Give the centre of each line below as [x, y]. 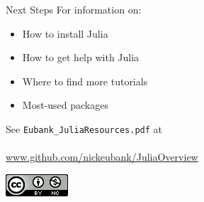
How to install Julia [65, 33]
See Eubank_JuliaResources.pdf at [84, 128]
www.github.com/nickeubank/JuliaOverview [102, 157]
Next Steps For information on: [74, 9]
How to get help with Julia [81, 57]
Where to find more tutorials [85, 81]
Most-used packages [65, 105]
